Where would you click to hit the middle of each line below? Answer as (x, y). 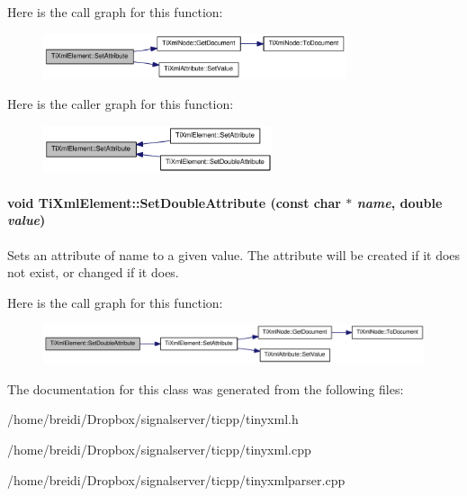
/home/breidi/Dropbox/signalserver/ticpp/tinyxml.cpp (159, 450)
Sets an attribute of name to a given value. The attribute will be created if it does (234, 254)
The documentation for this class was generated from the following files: (206, 388)
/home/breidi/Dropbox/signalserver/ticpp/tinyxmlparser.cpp (176, 479)
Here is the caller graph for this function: (121, 104)
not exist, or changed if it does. (93, 272)
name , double (400, 202)
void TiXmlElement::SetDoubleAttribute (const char (174, 202)
